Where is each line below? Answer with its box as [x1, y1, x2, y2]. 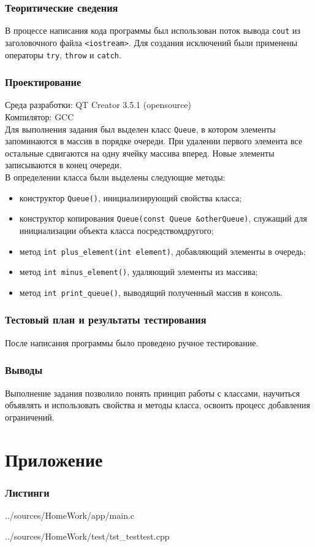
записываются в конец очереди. [5, 158, 122, 171]
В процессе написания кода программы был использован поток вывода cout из [5, 24, 301, 37]
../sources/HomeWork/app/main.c [5, 508, 135, 521]
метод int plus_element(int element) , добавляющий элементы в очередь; [19, 244, 306, 257]
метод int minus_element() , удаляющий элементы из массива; [19, 265, 258, 278]
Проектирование [5, 74, 82, 90]
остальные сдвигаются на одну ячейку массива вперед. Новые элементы [5, 146, 275, 159]
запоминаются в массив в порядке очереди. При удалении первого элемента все [5, 134, 303, 147]
